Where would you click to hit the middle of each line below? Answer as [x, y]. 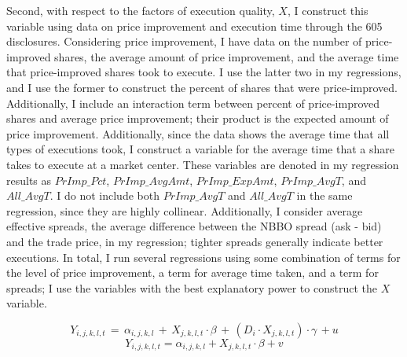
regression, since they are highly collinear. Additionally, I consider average [185, 210]
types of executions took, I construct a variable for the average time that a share [200, 149]
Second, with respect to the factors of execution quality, [141, 10]
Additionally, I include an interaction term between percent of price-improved [193, 103]
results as [29, 180]
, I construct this [328, 10]
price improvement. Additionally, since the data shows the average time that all [198, 133]
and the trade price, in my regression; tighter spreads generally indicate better [195, 241]
